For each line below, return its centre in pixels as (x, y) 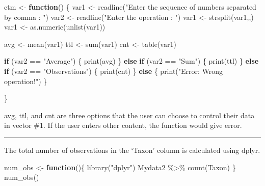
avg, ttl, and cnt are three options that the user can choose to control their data (129, 115)
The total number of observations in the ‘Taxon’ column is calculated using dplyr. (132, 150)
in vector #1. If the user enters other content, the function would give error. (123, 125)
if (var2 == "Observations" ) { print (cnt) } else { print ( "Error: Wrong (114, 71)
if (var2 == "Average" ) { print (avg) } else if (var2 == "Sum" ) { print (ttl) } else (131, 61)
